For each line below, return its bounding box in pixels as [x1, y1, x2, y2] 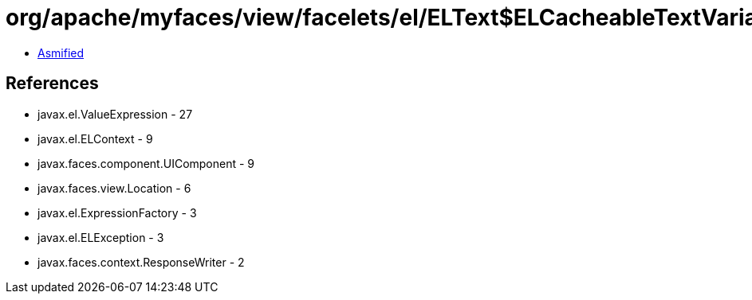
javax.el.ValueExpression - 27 [37, 107, 193, 121]
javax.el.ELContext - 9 [37, 131, 153, 146]
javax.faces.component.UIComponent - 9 [37, 156, 255, 170]
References [6, 73, 99, 94]
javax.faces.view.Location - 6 [37, 181, 191, 195]
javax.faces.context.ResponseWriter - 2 [37, 255, 245, 269]
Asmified [37, 45, 85, 60]
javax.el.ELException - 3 [37, 230, 164, 244]
